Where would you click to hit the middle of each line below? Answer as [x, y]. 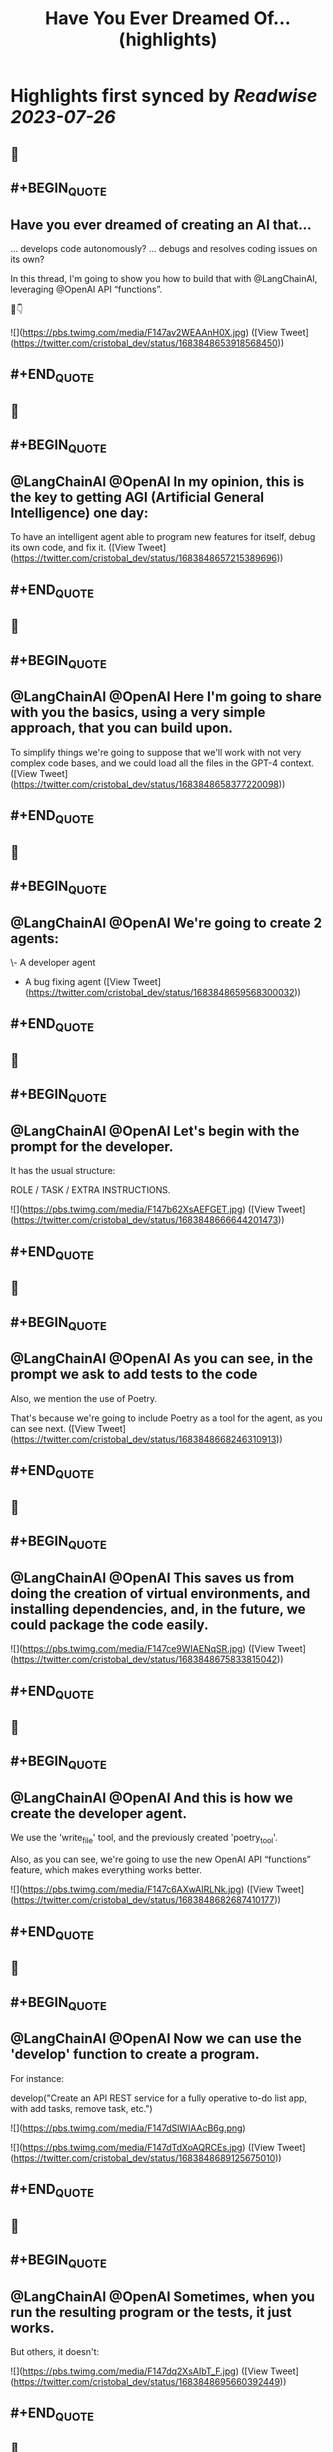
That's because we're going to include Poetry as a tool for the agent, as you [166, 1418]
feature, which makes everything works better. [106, 1870]
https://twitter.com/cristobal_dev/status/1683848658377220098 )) [149, 784]
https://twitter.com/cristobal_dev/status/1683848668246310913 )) [148, 1439]
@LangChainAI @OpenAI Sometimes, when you [162, 2296]
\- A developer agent [53, 963]
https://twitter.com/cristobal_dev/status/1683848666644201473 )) [149, 1220]
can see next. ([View [53, 1428]
